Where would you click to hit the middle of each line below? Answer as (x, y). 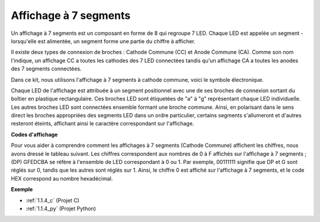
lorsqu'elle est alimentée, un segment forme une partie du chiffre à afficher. (103, 41)
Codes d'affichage (34, 134)
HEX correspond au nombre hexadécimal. (62, 178)
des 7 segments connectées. (46, 69)
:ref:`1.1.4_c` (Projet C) (52, 200)
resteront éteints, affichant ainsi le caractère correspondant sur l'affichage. (103, 124)
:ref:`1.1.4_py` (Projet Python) (61, 208)
